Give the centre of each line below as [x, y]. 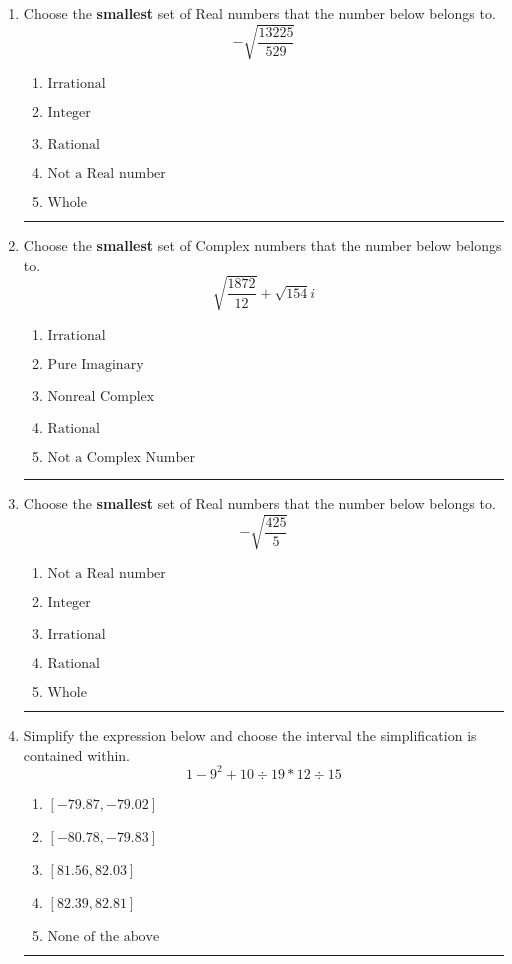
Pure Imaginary [95, 364]
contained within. [76, 754]
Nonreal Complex [101, 396]
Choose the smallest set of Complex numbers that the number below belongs [262, 245]
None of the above [103, 936]
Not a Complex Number [121, 457]
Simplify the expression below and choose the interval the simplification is [250, 735]
